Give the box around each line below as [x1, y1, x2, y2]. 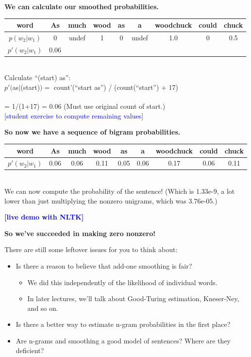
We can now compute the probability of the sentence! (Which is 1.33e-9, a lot [4, 186, 235, 196]
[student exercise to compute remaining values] [4, 110, 144, 120]
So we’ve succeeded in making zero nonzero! [4, 228, 156, 238]
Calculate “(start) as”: [4, 72, 71, 83]
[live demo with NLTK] [4, 212, 84, 222]
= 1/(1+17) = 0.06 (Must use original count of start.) [4, 101, 166, 111]
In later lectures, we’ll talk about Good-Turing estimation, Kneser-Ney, [27, 293, 239, 304]
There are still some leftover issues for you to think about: [4, 244, 178, 255]
